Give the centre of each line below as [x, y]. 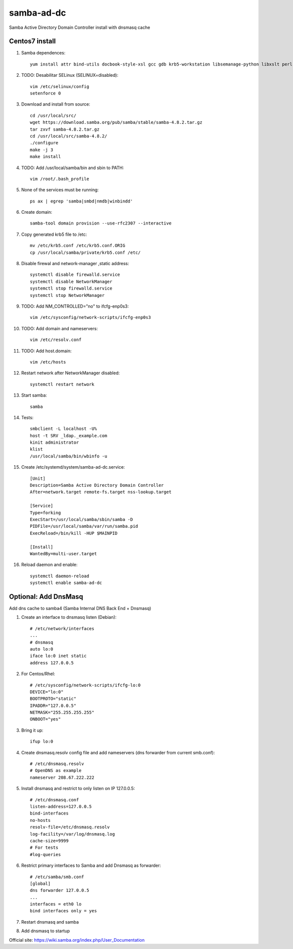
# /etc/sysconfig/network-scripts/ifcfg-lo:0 [85, 685]
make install [45, 157]
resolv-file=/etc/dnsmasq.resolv [70, 827]
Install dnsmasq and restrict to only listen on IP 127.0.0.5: [78, 789]
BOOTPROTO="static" [53, 699]
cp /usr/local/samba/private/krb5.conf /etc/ [85, 252]
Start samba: [34, 395]
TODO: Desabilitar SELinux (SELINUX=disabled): [70, 75]
